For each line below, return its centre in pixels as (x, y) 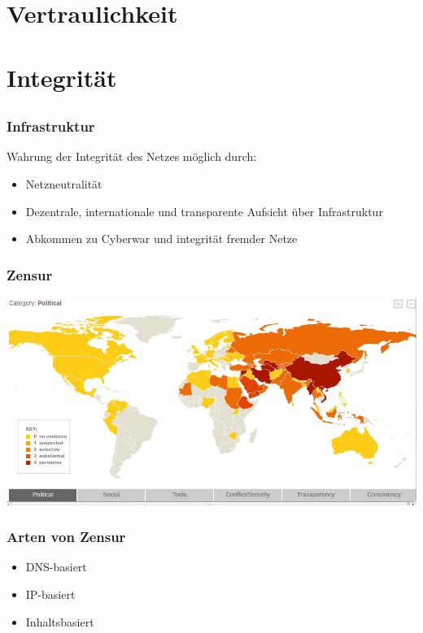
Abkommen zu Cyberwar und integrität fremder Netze (161, 238)
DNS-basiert (56, 567)
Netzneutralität (64, 184)
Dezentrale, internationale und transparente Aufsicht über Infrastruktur (204, 211)
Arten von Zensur (66, 537)
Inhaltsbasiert (60, 621)
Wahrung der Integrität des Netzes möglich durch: (132, 156)
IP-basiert (50, 594)
